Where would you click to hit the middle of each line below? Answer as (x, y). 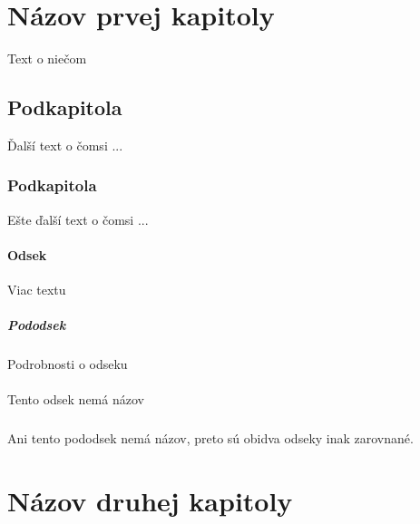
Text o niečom (47, 58)
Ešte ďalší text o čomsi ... (78, 219)
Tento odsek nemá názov (76, 399)
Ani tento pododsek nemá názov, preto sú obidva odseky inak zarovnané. (210, 438)
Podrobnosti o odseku (68, 364)
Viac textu (37, 290)
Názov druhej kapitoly (150, 501)
